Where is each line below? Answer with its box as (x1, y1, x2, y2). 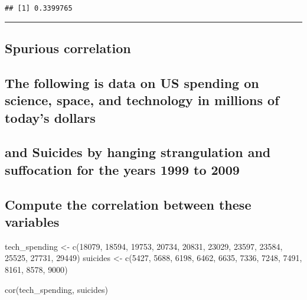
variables (5, 212, 60, 230)
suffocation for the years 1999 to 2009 (5, 160, 240, 178)
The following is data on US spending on (5, 73, 259, 92)
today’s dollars (5, 108, 96, 126)
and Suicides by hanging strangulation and (5, 143, 271, 161)
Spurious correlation (5, 39, 131, 57)
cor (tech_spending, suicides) (5, 283, 108, 295)
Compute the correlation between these (5, 195, 252, 213)
